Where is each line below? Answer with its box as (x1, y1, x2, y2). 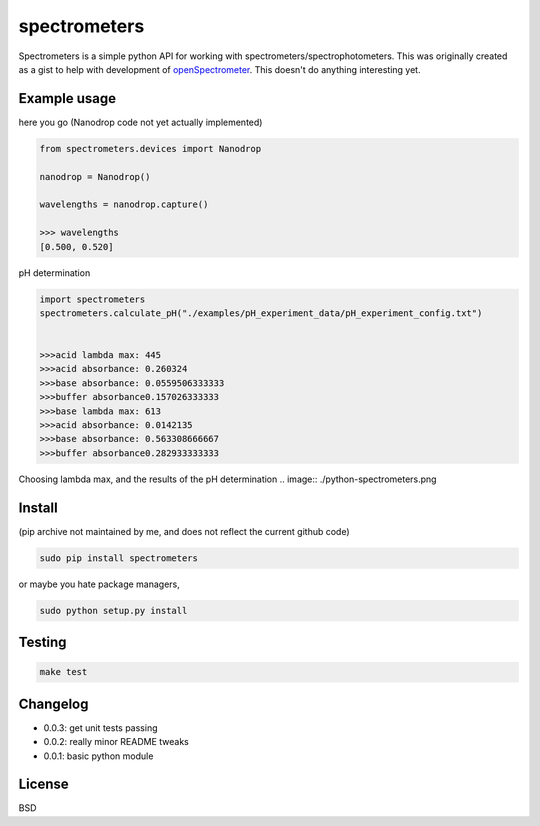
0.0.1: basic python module (43, 750, 154, 762)
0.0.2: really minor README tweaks (43, 736, 189, 748)
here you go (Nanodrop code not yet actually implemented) (18, 116, 263, 128)
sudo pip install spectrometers (39, 552, 199, 564)
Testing (18, 634, 67, 651)
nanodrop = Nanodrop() (39, 171, 151, 182)
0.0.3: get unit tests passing (43, 721, 158, 734)
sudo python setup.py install (39, 605, 188, 616)
